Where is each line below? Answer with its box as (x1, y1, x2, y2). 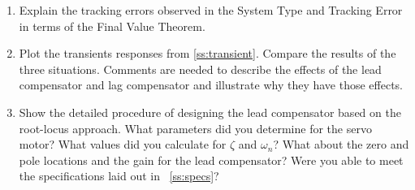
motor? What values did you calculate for (19, 136, 227, 153)
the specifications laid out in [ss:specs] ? (19, 167, 219, 184)
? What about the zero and (273, 136, 409, 153)
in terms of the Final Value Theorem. (19, 17, 205, 34)
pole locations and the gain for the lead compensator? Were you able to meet (19, 151, 404, 168)
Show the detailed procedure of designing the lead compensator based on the (19, 103, 401, 120)
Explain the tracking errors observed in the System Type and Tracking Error (19, 2, 403, 18)
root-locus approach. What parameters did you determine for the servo (19, 119, 372, 136)
